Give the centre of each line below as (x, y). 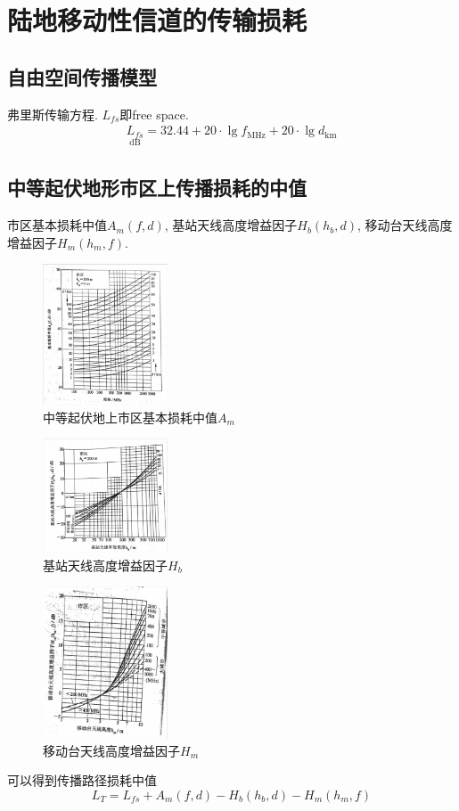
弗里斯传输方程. (53, 114)
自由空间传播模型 (82, 76)
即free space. (154, 114)
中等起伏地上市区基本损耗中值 (130, 417)
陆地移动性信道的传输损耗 (157, 20)
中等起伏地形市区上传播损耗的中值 (157, 188)
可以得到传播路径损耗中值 (82, 780)
